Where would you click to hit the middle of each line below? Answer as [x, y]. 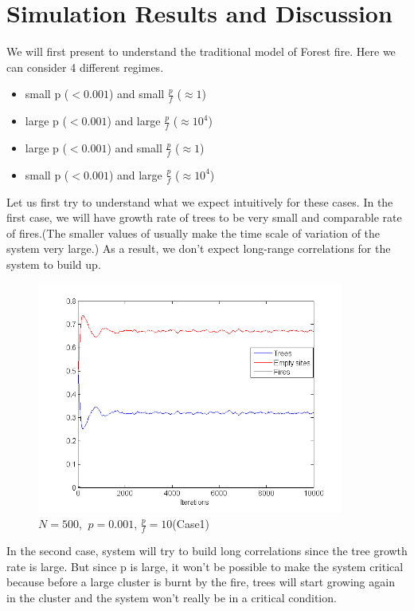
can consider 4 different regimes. [85, 67]
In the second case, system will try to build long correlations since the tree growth [207, 551]
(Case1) [191, 524]
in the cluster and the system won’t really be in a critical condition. [172, 597]
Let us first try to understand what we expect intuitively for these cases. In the [200, 201]
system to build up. [54, 264]
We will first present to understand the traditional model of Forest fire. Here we [201, 51]
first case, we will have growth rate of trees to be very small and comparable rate [204, 217]
